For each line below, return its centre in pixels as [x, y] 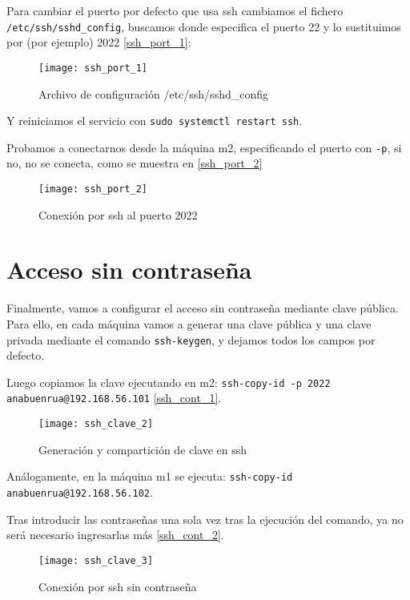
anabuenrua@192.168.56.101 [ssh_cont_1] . [114, 398]
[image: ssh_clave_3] [96, 560]
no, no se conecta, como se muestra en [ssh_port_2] [135, 163]
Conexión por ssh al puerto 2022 [118, 214]
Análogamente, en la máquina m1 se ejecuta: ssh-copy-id [150, 476]
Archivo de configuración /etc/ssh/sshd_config [153, 93]
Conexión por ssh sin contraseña [118, 586]
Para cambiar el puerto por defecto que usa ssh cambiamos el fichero [175, 10]
